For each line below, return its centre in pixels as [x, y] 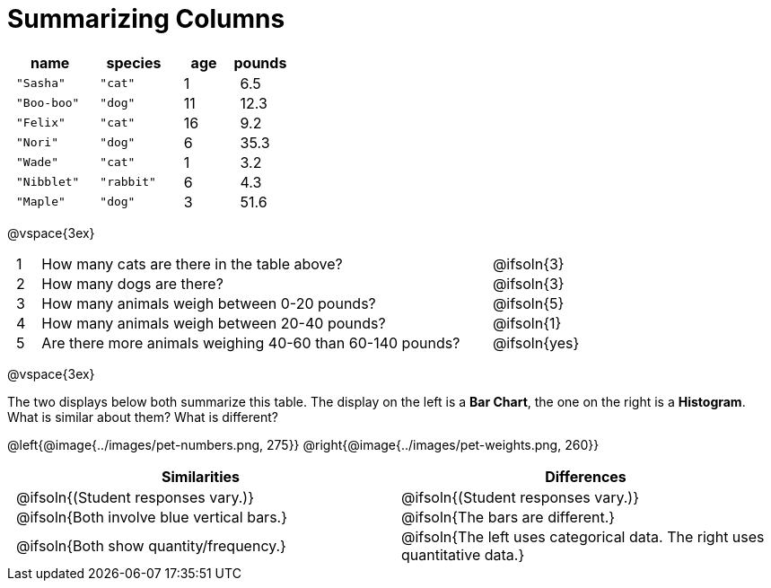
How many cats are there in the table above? [192, 263]
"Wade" [37, 162]
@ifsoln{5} [528, 303]
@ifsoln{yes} [536, 342]
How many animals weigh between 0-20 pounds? [209, 303]
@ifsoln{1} [527, 323]
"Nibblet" [48, 182]
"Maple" [41, 202]
